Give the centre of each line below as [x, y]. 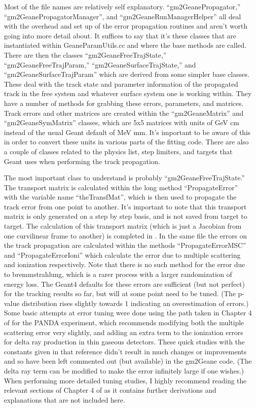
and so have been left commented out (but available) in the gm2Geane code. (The [128, 361]
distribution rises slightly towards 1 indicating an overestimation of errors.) [135, 303]
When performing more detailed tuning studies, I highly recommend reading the [125, 380]
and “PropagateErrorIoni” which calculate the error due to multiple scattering [122, 255]
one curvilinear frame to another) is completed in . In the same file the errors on [126, 235]
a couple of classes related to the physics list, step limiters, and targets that [118, 151]
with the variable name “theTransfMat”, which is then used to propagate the [120, 197]
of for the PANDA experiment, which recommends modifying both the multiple [124, 322]
